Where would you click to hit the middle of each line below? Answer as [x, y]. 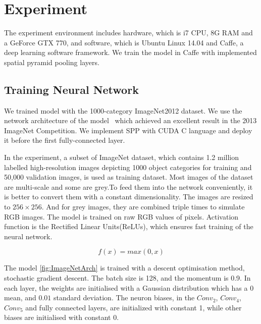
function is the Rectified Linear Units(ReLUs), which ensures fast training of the [129, 226]
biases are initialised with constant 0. [62, 317]
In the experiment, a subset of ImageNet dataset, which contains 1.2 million [122, 157]
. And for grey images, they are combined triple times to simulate [143, 207]
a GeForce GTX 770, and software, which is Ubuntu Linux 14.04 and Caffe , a [124, 42]
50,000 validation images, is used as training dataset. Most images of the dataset [129, 177]
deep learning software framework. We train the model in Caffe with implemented [130, 52]
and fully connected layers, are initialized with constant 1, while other [134, 307]
